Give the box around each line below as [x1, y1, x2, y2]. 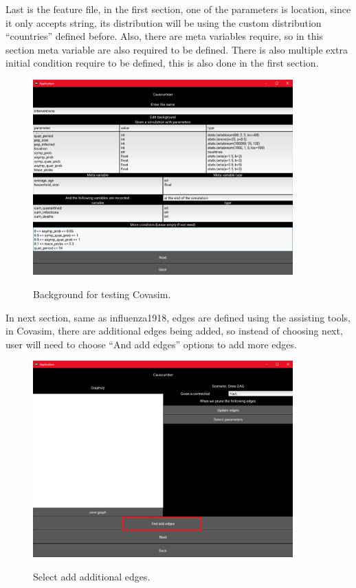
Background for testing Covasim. [33, 287, 171, 302]
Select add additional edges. [33, 569, 151, 583]
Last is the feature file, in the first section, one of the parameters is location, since [5, 2, 351, 16]
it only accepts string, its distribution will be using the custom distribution [5, 15, 322, 30]
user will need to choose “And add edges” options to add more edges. [5, 337, 297, 351]
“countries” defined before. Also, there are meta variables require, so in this [5, 29, 323, 43]
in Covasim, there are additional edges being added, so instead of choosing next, [5, 324, 343, 338]
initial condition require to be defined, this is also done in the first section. [5, 56, 319, 70]
